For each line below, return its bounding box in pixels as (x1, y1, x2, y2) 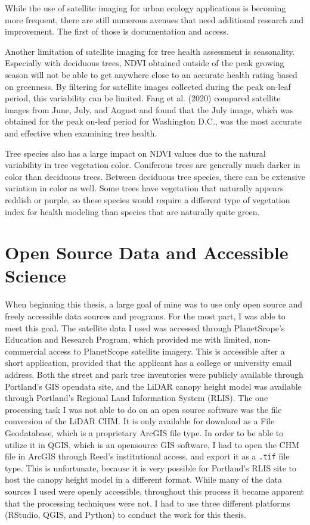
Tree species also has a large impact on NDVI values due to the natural (5, 147, 266, 159)
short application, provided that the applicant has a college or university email (5, 356, 292, 369)
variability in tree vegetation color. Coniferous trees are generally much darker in (5, 159, 300, 171)
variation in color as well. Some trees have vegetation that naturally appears (5, 182, 284, 194)
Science (5, 263, 66, 288)
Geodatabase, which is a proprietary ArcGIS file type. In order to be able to (5, 426, 284, 439)
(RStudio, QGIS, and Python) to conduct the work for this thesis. (5, 508, 246, 521)
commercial (5, 344, 46, 357)
